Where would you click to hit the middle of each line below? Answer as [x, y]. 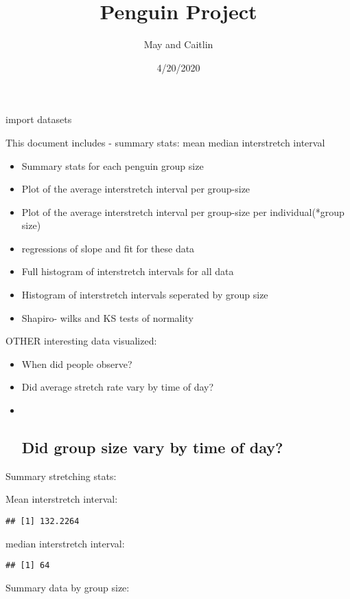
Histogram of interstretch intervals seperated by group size [145, 295]
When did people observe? [77, 363]
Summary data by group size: [68, 587]
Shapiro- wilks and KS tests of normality [107, 317]
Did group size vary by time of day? [152, 447]
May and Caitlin [178, 44]
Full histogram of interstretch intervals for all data [128, 271]
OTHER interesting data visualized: [81, 341]
